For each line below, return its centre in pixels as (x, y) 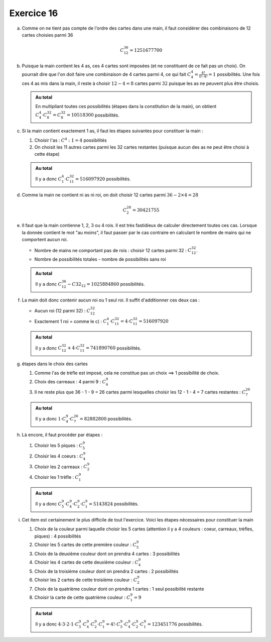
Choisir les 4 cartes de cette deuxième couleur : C (87, 562)
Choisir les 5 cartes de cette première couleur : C (85, 545)
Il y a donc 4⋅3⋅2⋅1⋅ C (57, 624)
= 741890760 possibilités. (113, 348)
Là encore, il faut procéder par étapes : (62, 435)
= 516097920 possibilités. (103, 179)
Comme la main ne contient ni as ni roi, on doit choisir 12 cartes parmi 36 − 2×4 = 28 (110, 195)
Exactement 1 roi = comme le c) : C (71, 321)
